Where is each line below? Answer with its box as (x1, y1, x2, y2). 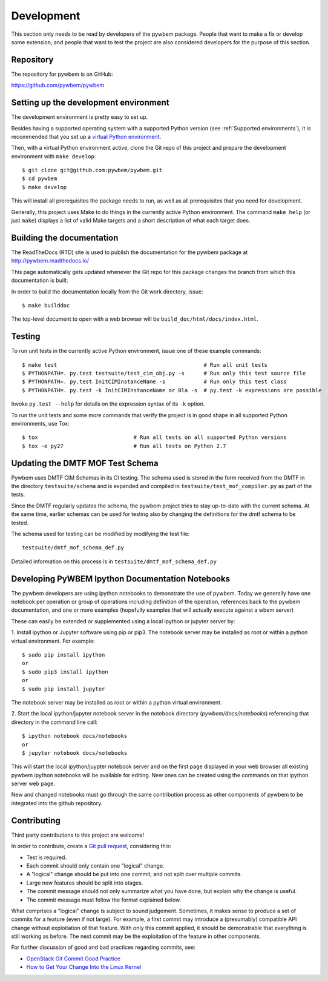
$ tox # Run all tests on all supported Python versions (22, 434, 287, 441)
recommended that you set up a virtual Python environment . (11, 133, 162, 140)
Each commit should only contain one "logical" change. (26, 862, 165, 869)
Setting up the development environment (11, 98, 169, 108)
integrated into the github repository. (11, 799, 103, 806)
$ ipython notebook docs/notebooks (22, 732, 128, 740)
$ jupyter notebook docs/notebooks (22, 749, 128, 756)
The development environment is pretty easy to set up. (11, 113, 148, 121)
